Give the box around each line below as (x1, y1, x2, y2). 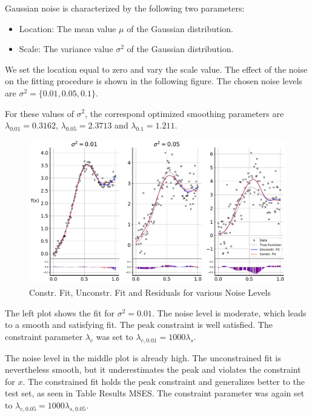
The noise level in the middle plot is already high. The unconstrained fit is (5, 351, 281, 364)
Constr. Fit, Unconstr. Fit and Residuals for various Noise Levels (29, 286, 271, 299)
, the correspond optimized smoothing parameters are (85, 107, 284, 119)
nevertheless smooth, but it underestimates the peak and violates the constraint (5, 363, 301, 376)
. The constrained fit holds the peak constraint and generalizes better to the (22, 375, 305, 387)
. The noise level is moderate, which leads (151, 306, 307, 319)
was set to (96, 330, 133, 342)
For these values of (5, 107, 74, 119)
